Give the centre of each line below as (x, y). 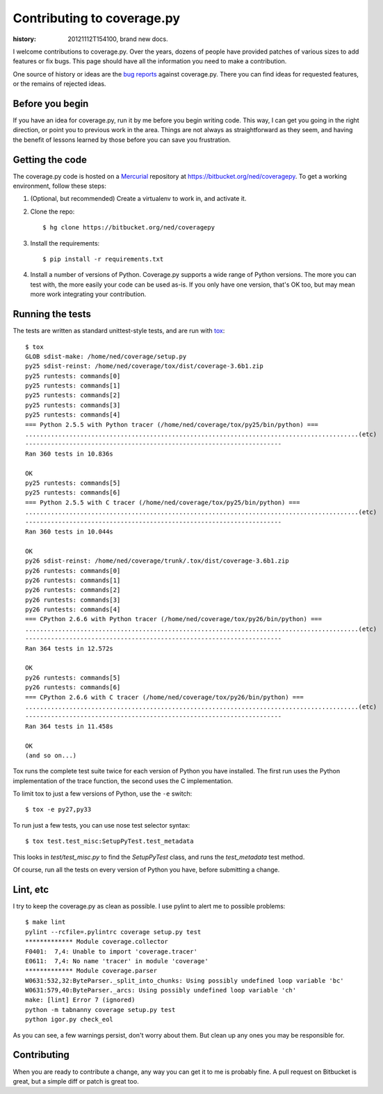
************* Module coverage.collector (97, 942)
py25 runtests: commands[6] (73, 493)
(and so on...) (51, 755)
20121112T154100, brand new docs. (118, 39)
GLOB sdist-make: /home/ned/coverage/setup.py (106, 356)
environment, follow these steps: (60, 186)
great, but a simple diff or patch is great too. (76, 1081)
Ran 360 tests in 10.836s (70, 453)
